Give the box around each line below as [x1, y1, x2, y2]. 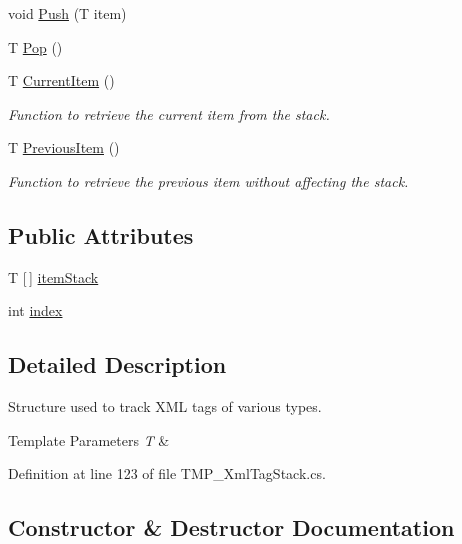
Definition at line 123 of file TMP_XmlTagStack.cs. [8, 463, 326, 484]
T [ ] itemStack [8, 266, 99, 287]
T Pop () [8, 36, 63, 57]
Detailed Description [8, 349, 227, 380]
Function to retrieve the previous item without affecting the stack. [8, 170, 409, 191]
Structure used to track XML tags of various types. [8, 396, 322, 417]
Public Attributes [8, 219, 194, 250]
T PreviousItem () [8, 137, 120, 158]
